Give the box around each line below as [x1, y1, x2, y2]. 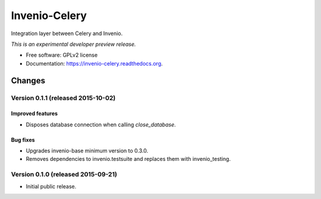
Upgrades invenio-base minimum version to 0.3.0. [26, 147, 149, 154]
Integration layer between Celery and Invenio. [11, 30, 123, 37]
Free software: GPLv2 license [26, 51, 98, 59]
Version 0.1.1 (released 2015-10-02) [11, 94, 116, 102]
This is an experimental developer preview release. [11, 41, 136, 48]
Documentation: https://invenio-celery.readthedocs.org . [26, 60, 163, 67]
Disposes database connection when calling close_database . [26, 121, 176, 128]
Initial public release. [26, 182, 77, 190]
